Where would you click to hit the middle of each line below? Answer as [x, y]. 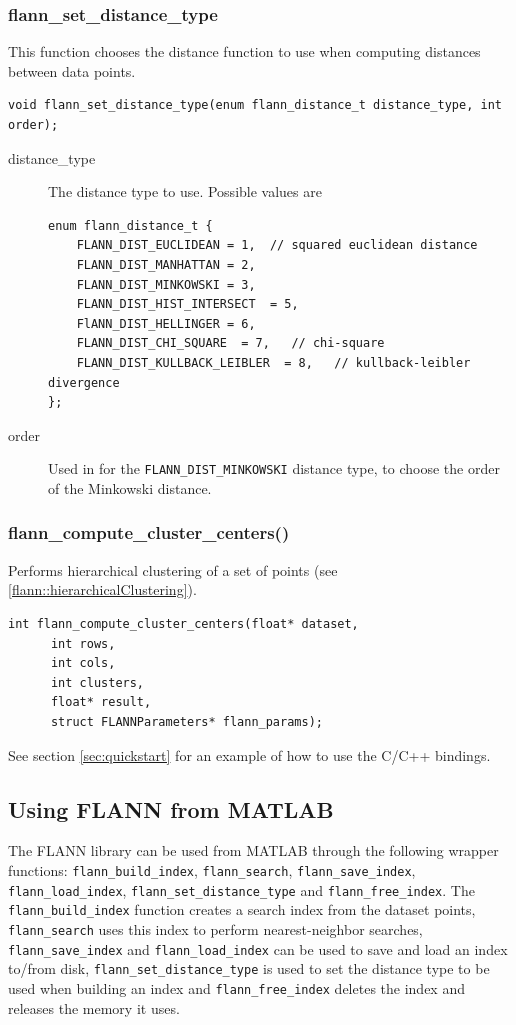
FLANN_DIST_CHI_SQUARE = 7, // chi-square [230, 343]
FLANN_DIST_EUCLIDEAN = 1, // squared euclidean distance [277, 245]
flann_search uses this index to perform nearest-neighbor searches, [215, 928]
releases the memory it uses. [94, 1007]
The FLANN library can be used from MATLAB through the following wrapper [253, 850]
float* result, [101, 702]
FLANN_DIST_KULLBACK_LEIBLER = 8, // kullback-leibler [273, 362]
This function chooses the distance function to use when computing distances [244, 51]
